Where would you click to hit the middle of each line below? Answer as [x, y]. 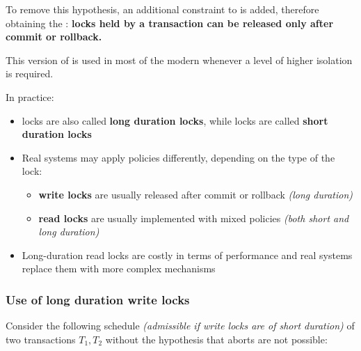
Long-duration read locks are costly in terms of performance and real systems [187, 255]
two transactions [41, 339]
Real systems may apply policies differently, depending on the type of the [178, 157]
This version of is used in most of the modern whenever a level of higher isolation [179, 60]
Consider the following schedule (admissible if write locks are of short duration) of [180, 326]
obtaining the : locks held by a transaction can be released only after [170, 23]
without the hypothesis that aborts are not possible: [216, 339]
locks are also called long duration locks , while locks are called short [175, 120]
